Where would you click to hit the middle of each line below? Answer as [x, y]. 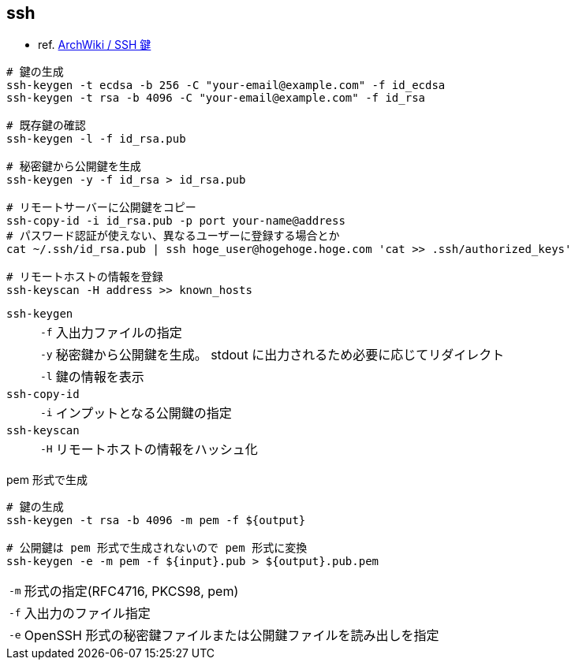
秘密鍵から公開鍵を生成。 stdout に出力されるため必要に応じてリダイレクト [280, 355]
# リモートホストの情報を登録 [85, 277]
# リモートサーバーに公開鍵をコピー [101, 208]
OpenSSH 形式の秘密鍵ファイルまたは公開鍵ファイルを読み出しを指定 [231, 636]
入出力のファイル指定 [87, 614]
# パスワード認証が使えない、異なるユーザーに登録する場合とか [173, 236]
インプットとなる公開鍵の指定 [144, 413]
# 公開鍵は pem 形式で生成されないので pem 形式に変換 [157, 548]
